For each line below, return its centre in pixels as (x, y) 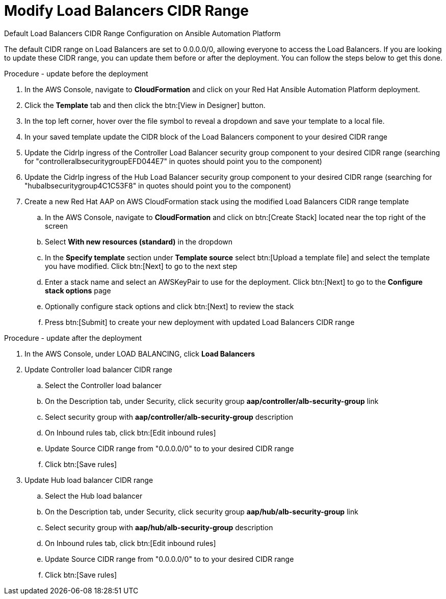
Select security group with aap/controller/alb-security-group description (169, 417)
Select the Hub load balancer (94, 496)
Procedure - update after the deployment (73, 338)
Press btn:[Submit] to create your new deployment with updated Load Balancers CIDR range (200, 322)
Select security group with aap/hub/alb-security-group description (159, 527)
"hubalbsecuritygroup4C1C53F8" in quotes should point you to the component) (158, 185)
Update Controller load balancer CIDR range (98, 369)
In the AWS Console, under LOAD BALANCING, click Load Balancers (140, 353)
